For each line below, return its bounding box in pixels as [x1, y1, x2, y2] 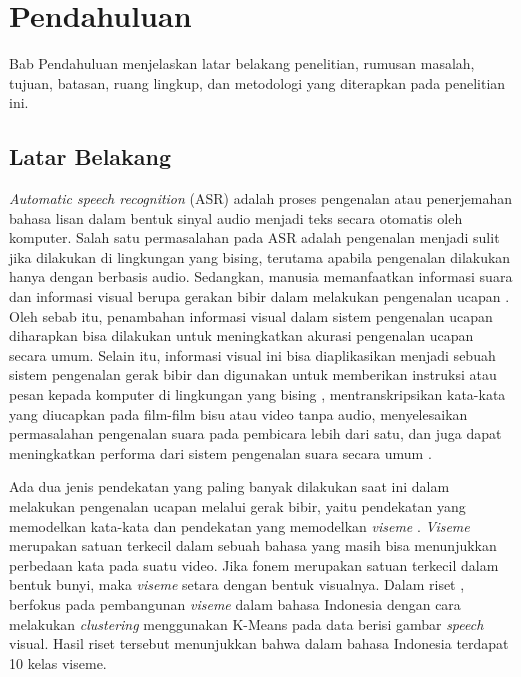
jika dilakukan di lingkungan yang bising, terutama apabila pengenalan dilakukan [9, 246, 511, 267]
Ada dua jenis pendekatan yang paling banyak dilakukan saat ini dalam [9, 476, 450, 497]
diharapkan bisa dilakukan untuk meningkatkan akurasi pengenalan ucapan [9, 325, 474, 346]
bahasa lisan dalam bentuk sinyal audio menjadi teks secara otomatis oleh [9, 207, 463, 228]
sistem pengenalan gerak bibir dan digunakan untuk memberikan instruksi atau [9, 364, 497, 385]
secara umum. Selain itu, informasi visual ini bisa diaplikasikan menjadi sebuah [9, 344, 496, 365]
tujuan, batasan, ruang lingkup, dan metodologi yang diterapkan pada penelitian [9, 72, 506, 93]
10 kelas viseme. [9, 652, 107, 673]
